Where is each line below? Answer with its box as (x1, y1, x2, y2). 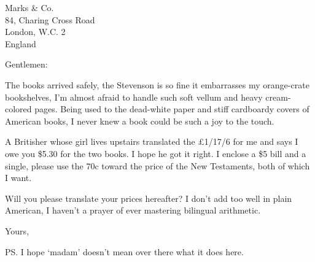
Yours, (5, 224, 29, 237)
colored (5, 102, 32, 115)
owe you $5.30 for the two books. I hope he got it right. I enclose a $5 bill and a (5, 147, 306, 160)
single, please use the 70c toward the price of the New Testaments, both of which (5, 159, 310, 172)
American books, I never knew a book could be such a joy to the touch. (5, 114, 274, 127)
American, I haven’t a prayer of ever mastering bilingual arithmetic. (5, 204, 261, 217)
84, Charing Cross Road (5, 13, 95, 26)
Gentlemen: (5, 58, 48, 71)
